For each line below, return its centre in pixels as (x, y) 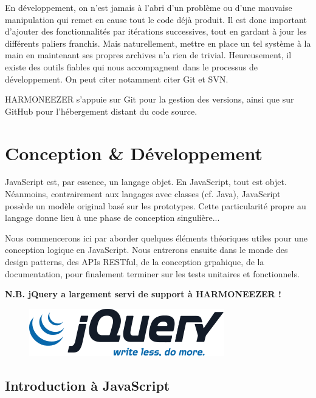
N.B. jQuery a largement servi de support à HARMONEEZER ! (143, 294)
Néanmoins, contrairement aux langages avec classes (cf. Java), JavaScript (143, 194)
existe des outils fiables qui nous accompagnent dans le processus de (132, 66)
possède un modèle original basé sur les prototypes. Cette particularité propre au (156, 205)
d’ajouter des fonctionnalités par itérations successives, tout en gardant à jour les (156, 31)
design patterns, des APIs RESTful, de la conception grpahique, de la (135, 262)
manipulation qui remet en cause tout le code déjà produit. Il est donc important (156, 19)
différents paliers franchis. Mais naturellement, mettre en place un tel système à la (158, 43)
